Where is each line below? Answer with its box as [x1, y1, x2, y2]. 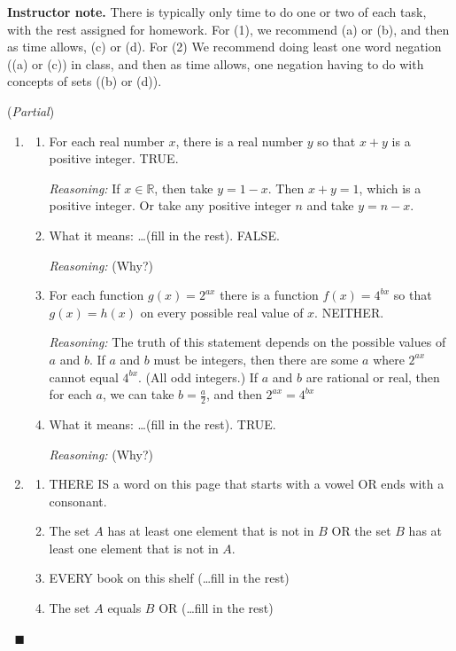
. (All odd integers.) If [138, 367, 259, 386]
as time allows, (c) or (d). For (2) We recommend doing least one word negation [7, 37, 442, 56]
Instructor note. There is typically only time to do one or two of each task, [7, 3, 427, 20]
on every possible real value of [140, 302, 304, 321]
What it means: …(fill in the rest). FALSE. [49, 225, 280, 244]
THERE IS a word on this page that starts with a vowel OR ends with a [49, 475, 444, 493]
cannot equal [49, 367, 119, 386]
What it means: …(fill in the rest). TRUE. [49, 414, 276, 433]
